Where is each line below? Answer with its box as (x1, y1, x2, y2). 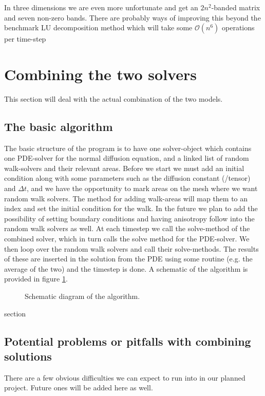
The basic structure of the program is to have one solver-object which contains (4, 142, 252, 153)
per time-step (4, 33, 46, 44)
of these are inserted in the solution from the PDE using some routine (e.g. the (4, 253, 253, 264)
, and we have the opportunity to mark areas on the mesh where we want (26, 183, 258, 194)
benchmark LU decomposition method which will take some (4, 22, 193, 33)
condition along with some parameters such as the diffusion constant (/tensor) (4, 173, 251, 183)
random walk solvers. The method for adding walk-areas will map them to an (4, 193, 248, 203)
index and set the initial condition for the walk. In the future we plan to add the (4, 203, 258, 214)
